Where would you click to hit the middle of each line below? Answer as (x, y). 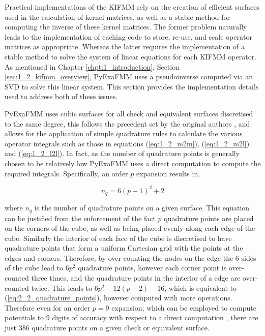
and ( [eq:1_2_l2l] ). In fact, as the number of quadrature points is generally (122, 153)
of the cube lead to (34, 268)
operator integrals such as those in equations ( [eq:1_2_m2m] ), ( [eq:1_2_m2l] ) (127, 143)
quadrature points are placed (209, 218)
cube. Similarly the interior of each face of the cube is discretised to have (118, 238)
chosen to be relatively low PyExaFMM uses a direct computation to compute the (133, 163)
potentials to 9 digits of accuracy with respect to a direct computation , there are (131, 317)
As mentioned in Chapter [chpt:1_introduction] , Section (92, 66)
